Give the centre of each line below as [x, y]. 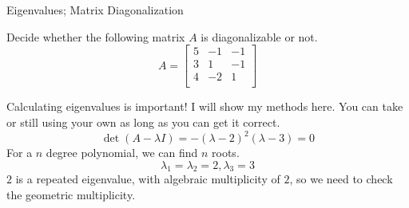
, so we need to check [341, 179]
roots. [226, 152]
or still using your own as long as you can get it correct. [143, 122]
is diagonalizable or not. [259, 36]
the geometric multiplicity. [71, 194]
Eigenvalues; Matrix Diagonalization [95, 10]
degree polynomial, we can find [122, 152]
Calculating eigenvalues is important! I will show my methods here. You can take [205, 106]
